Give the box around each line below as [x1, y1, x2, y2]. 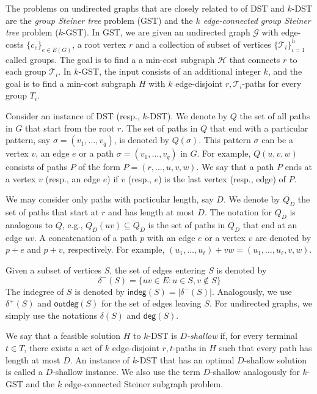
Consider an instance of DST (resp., [5, 110, 140, 122]
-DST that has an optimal [137, 353, 235, 366]
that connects [229, 53, 280, 65]
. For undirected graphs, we [209, 297, 312, 310]
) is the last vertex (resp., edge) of [158, 172, 286, 185]
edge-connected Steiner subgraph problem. [64, 377, 224, 390]
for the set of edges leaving [101, 297, 202, 310]
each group [5, 65, 46, 78]
